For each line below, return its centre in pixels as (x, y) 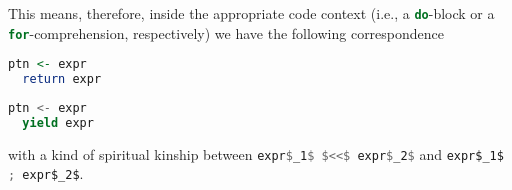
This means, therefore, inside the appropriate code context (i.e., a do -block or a (251, 13)
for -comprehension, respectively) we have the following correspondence (226, 32)
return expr (62, 79)
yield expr (58, 122)
